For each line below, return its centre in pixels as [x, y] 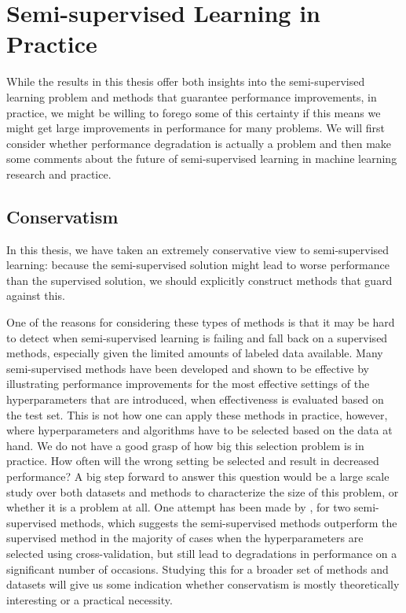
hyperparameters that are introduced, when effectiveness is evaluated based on [195, 399]
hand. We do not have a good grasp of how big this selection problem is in [185, 445]
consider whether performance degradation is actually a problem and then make [199, 143]
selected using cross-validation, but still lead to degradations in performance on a [202, 553]
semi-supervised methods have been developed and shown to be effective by [188, 368]
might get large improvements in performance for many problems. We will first [196, 128]
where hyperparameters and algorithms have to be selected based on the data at [199, 430]
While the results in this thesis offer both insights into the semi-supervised [186, 81]
